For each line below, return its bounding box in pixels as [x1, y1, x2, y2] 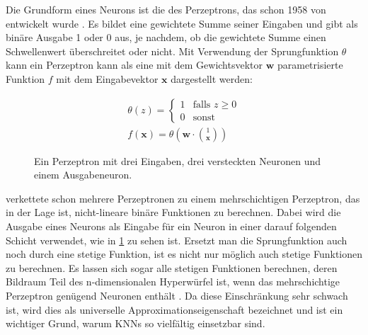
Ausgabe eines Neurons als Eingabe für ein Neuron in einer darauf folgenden [6, 219, 337, 233]
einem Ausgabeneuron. [34, 167, 132, 182]
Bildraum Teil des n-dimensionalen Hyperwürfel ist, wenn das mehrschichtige [6, 274, 340, 289]
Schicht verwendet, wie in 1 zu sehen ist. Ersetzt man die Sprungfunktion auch [6, 232, 347, 247]
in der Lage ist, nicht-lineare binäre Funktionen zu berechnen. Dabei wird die [6, 205, 341, 220]
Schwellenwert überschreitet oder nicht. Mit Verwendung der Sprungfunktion [6, 43, 339, 58]
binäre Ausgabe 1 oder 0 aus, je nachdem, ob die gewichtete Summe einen [6, 30, 326, 45]
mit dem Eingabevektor [56, 71, 159, 86]
